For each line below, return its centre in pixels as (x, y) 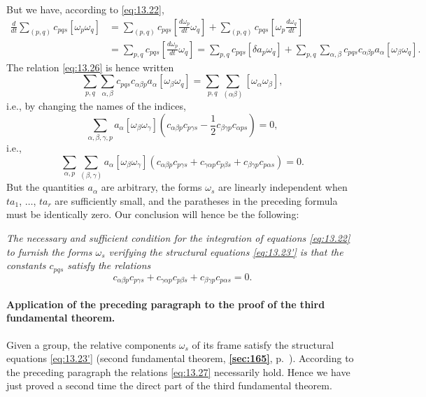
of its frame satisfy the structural (263, 344)
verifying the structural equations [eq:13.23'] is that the (226, 251)
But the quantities (45, 187)
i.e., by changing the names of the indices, (96, 106)
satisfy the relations (109, 265)
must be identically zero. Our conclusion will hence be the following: (153, 214)
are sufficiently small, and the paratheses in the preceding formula (196, 200)
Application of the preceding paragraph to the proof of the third (166, 304)
